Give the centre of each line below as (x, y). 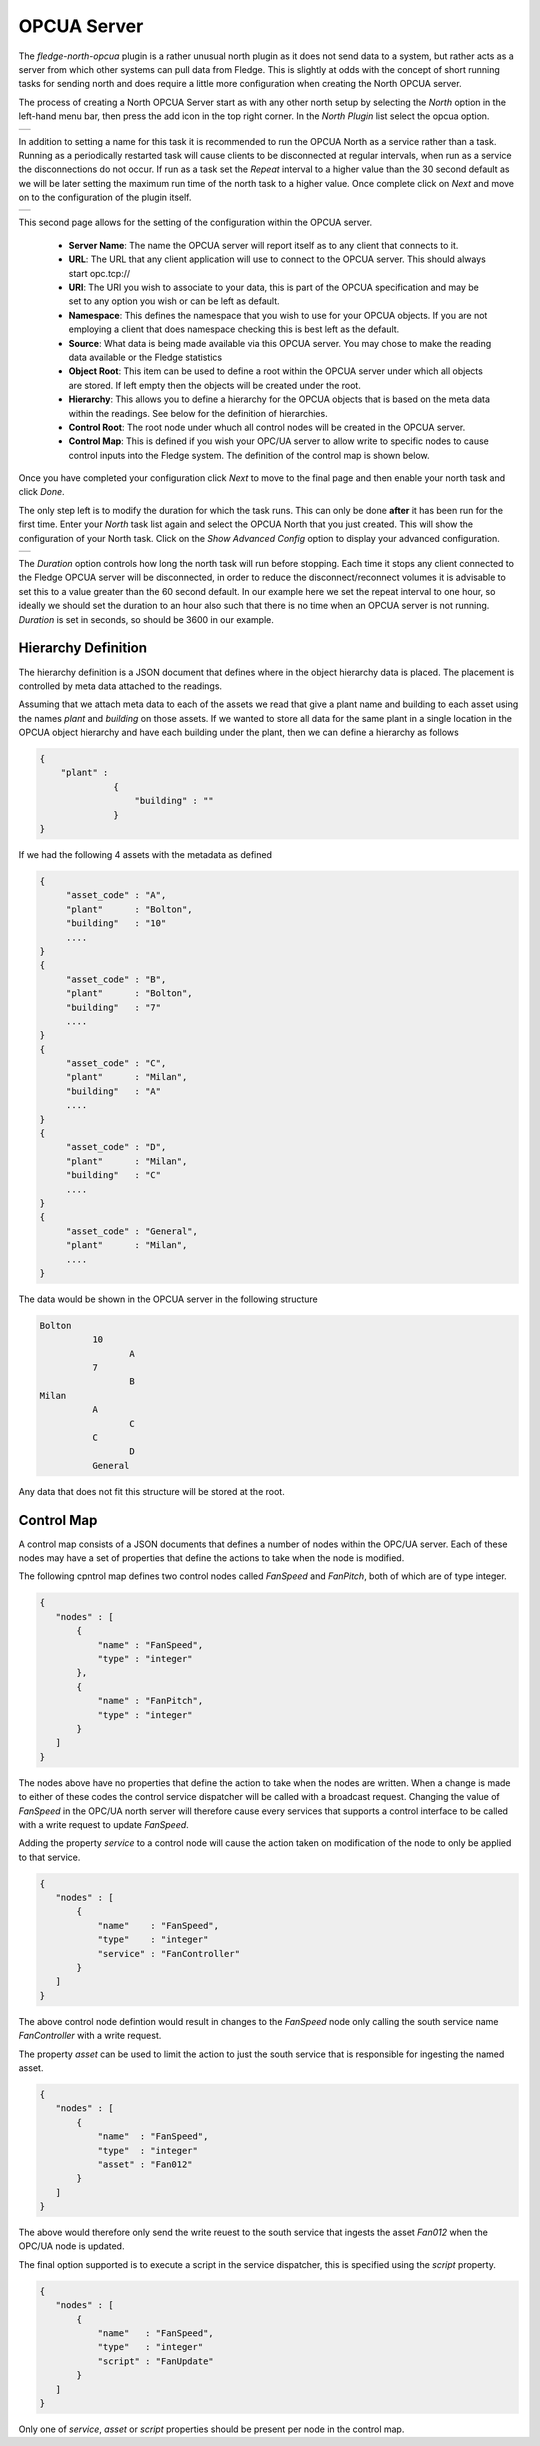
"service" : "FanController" (168, 1953)
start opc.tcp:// (99, 273)
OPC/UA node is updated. (71, 2246)
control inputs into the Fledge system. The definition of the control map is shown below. (249, 455)
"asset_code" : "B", (116, 979)
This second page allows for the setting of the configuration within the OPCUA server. (195, 222)
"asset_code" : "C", (116, 1063)
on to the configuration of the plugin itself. (105, 197)
